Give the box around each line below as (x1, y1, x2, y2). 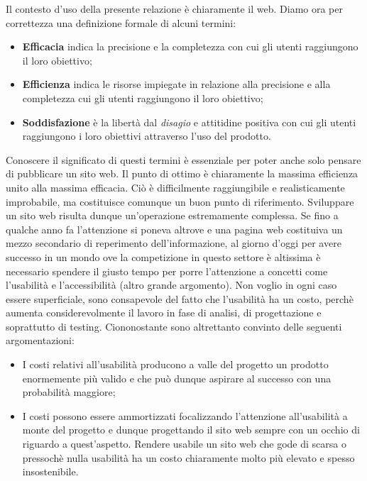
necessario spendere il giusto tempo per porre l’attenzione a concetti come (6, 263, 328, 278)
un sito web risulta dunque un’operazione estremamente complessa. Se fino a (6, 208, 339, 223)
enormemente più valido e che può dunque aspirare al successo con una (22, 370, 332, 385)
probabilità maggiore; (22, 385, 116, 399)
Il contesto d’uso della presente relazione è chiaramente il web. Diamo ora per (6, 1, 344, 16)
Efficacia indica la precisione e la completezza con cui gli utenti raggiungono (22, 39, 358, 54)
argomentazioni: (6, 333, 75, 348)
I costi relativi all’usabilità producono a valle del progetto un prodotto (22, 357, 329, 372)
